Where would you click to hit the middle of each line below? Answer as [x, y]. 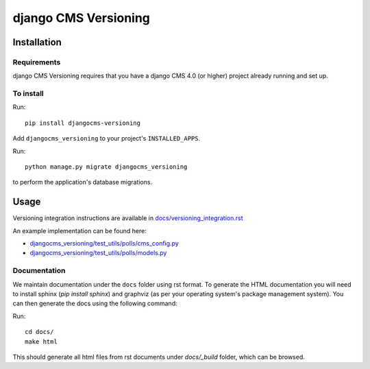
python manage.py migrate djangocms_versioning [106, 167]
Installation [37, 42]
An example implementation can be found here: [79, 230]
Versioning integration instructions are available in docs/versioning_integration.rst [128, 218]
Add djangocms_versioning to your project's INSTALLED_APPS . [107, 139]
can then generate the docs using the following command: [95, 303]
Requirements [37, 62]
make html [41, 342]
